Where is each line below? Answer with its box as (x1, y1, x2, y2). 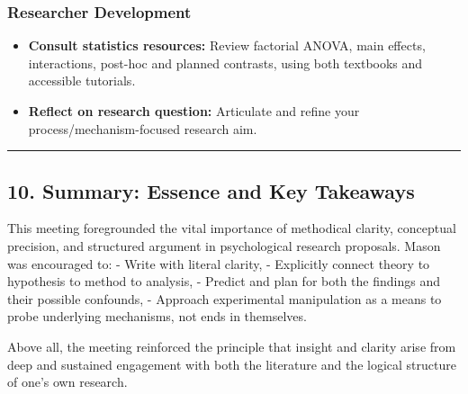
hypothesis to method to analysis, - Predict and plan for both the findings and (7, 272, 440, 291)
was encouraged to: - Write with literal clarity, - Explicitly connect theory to (7, 254, 430, 273)
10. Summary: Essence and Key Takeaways (7, 176, 415, 204)
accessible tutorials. (28, 71, 136, 90)
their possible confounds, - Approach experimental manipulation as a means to (7, 289, 442, 308)
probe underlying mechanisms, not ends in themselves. (7, 307, 307, 326)
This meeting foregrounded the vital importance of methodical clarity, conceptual (7, 219, 456, 237)
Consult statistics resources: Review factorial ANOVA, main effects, (28, 36, 426, 55)
